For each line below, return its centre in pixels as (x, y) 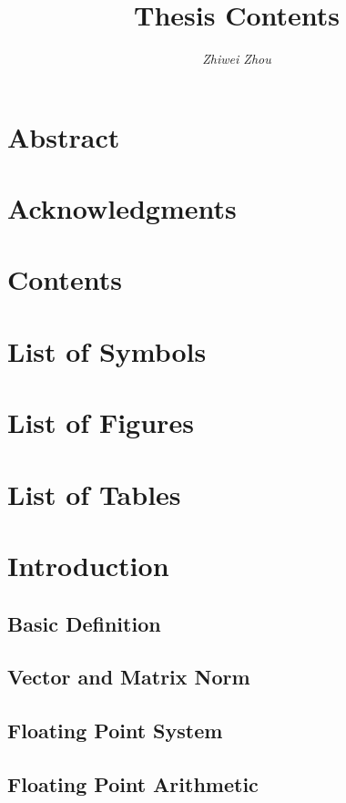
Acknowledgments (122, 208)
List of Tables (94, 494)
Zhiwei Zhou (237, 59)
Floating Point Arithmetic (133, 783)
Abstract (64, 136)
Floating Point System (115, 731)
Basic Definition (84, 623)
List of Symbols (107, 350)
